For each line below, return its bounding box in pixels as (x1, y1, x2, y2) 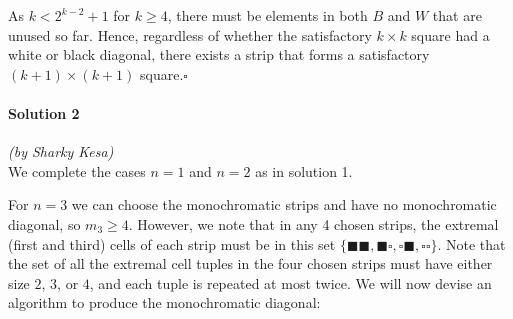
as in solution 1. (255, 160, 353, 181)
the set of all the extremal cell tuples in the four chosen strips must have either (8, 253, 493, 274)
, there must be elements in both (167, 5, 368, 25)
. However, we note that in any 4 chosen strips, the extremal (128, 213, 499, 234)
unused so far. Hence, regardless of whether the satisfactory (8, 24, 372, 45)
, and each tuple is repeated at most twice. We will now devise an (89, 272, 492, 293)
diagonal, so (8, 213, 81, 234)
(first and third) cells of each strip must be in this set (8, 233, 336, 254)
